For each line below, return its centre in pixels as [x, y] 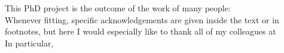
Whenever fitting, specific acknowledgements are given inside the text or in [142, 19]
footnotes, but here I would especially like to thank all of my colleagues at [141, 31]
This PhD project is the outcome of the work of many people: [118, 8]
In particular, [29, 43]
